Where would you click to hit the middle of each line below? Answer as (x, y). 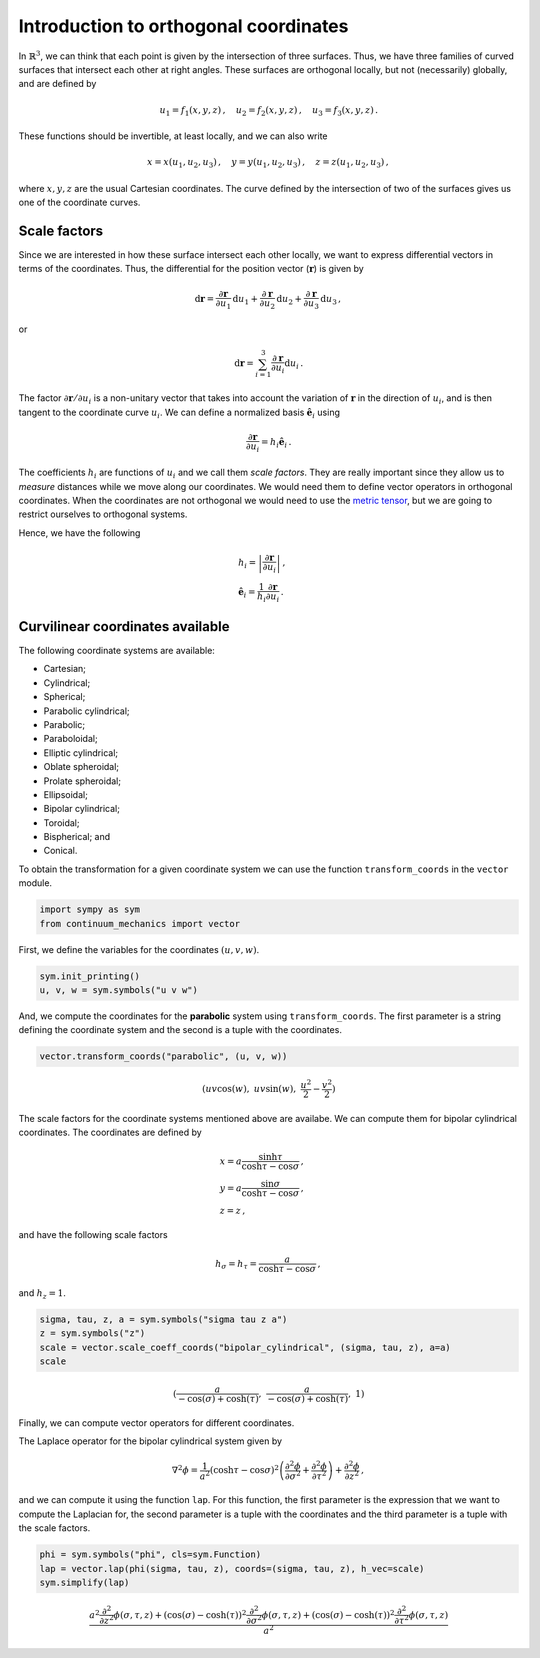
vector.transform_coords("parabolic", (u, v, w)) (163, 1056)
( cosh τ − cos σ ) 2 (244, 1469)
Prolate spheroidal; (82, 781)
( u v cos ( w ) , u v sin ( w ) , (249, 1088)
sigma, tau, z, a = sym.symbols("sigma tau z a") (163, 1319)
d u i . (294, 365)
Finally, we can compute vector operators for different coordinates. (156, 1422)
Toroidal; (61, 822)
